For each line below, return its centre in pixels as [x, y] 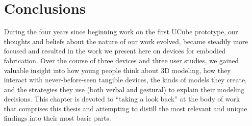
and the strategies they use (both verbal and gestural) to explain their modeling [124, 89]
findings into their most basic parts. [58, 118]
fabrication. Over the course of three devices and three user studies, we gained [121, 60]
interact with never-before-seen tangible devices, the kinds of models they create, [126, 80]
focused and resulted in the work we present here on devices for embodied [115, 51]
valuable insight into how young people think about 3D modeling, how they [117, 70]
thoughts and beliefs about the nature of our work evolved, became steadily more [126, 41]
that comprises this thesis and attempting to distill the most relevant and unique [126, 108]
